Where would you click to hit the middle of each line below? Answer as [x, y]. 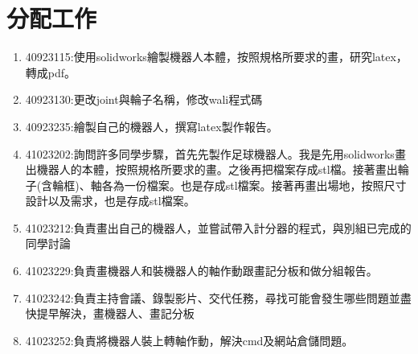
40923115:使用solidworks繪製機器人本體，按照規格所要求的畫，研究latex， [216, 57]
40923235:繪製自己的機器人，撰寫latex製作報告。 [152, 126]
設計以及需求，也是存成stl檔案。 [110, 201]
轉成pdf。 [51, 72]
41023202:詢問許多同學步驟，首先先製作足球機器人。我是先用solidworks [210, 153]
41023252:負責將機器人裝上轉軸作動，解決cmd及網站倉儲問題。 [189, 340]
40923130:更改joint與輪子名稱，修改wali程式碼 [144, 99]
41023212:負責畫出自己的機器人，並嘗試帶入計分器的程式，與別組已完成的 [218, 227]
